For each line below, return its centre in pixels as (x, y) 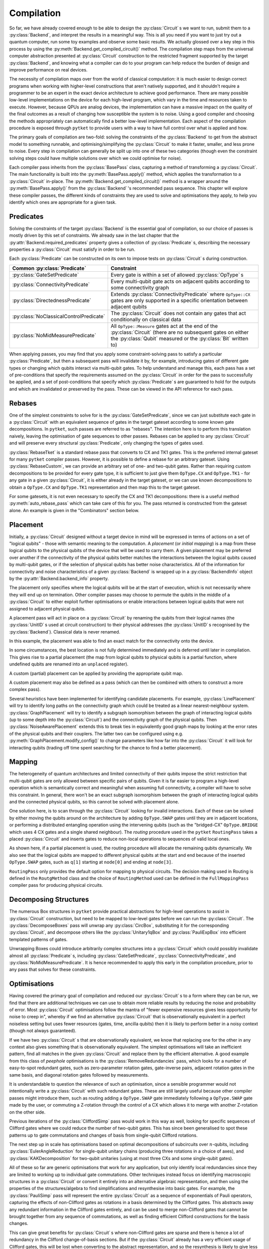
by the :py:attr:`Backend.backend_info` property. (59, 578)
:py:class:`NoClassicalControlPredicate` (59, 316)
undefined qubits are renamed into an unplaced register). (69, 664)
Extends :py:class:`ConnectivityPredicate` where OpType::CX (180, 294)
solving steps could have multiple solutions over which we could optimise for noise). (96, 158)
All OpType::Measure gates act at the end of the (164, 326)
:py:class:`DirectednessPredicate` (52, 300)
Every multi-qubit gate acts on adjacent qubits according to (180, 281)
